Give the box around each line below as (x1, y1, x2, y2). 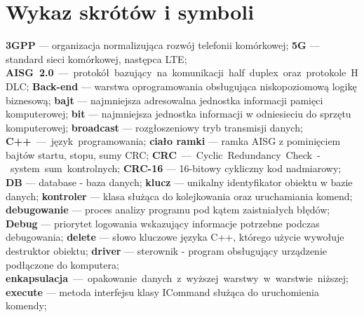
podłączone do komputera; (6, 257, 119, 272)
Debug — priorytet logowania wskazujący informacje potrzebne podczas (6, 216, 320, 230)
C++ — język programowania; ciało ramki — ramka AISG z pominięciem (6, 134, 341, 148)
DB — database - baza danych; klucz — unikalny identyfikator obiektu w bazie (6, 175, 353, 190)
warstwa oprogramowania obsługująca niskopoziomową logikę (94, 78, 357, 93)
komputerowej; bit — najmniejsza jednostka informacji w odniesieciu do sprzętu (6, 106, 351, 121)
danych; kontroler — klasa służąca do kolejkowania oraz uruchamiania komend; (6, 188, 353, 203)
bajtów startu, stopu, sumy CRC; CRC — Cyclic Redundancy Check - (6, 147, 321, 162)
